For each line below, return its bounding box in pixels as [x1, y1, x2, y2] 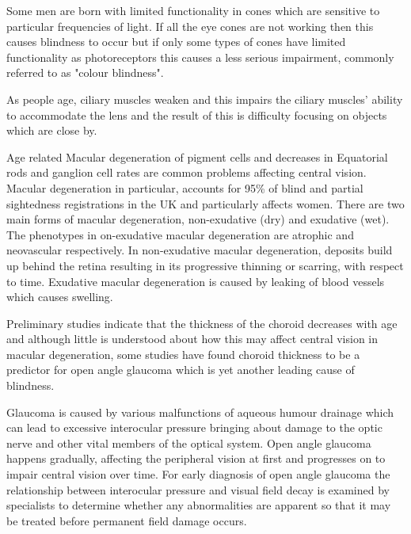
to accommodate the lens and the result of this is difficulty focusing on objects [6, 106, 387, 123]
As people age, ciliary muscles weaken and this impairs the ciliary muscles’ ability [6, 90, 403, 107]
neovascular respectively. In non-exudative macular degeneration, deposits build [6, 242, 393, 258]
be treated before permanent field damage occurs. [6, 512, 247, 528]
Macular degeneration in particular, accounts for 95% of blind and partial [6, 179, 363, 196]
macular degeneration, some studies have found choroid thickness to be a [6, 345, 360, 362]
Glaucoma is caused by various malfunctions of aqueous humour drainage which [6, 403, 394, 420]
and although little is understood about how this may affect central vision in [6, 330, 379, 347]
